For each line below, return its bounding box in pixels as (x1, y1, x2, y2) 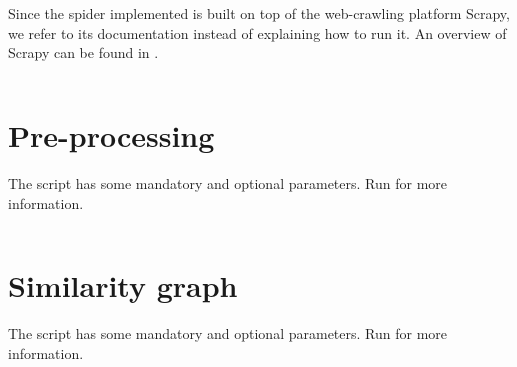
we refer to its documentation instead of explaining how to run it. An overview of (8, 22, 507, 43)
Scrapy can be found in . (8, 42, 159, 63)
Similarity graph (8, 265, 238, 306)
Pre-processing (8, 114, 215, 155)
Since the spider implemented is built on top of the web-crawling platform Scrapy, (8, 3, 510, 23)
